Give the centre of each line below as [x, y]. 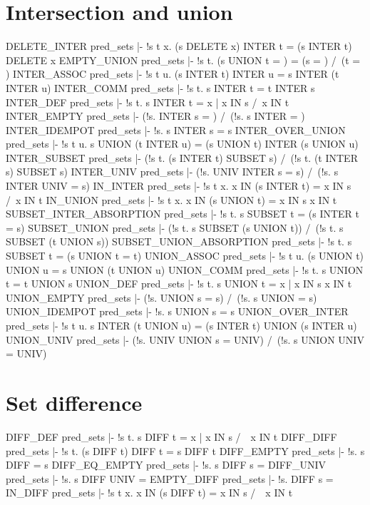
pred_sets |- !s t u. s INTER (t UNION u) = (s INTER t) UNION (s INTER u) [181, 325]
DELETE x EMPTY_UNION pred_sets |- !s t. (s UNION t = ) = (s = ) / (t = [183, 60]
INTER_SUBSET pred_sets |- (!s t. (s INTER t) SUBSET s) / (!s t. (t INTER [182, 157]
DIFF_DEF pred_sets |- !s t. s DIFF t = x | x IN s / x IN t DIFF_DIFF [171, 436]
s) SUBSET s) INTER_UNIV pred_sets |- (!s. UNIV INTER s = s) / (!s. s [172, 172]
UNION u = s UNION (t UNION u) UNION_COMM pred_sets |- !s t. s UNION [185, 269]
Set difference [74, 402]
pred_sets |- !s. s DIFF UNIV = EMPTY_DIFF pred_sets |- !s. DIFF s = [170, 478]
